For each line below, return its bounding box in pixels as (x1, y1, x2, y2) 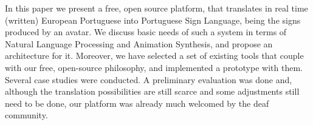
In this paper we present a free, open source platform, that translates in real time (5, 2, 308, 14)
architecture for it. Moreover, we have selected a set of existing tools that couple (5, 49, 304, 62)
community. (5, 109, 48, 121)
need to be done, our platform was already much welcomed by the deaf (5, 96, 269, 109)
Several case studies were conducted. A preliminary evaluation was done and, (5, 73, 292, 86)
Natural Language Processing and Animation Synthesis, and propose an (5, 37, 273, 50)
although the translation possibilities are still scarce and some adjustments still (5, 85, 300, 98)
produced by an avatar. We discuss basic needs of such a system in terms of (5, 25, 287, 38)
